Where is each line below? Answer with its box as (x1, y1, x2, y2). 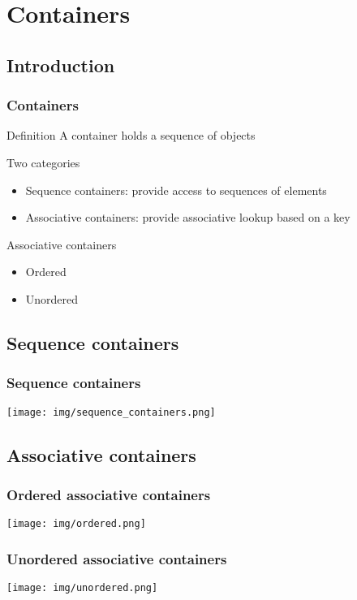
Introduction (6, 52, 115, 77)
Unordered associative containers (6, 548, 227, 568)
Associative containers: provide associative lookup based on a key (25, 209, 351, 226)
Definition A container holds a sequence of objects (6, 127, 256, 144)
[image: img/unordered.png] (6, 582, 158, 594)
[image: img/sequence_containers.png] (6, 406, 216, 418)
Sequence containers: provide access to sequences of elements (25, 181, 327, 198)
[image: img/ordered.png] (6, 518, 146, 530)
